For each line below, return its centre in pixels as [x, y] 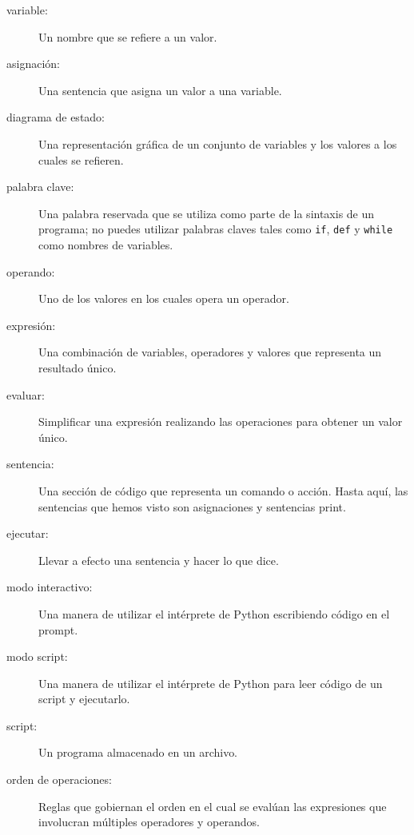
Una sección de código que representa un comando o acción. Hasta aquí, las [223, 490]
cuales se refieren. [81, 159]
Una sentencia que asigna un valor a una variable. [160, 90]
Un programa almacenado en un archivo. [138, 752]
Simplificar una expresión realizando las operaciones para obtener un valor [221, 421]
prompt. [58, 629]
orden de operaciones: [59, 779]
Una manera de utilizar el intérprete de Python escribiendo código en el [214, 613]
